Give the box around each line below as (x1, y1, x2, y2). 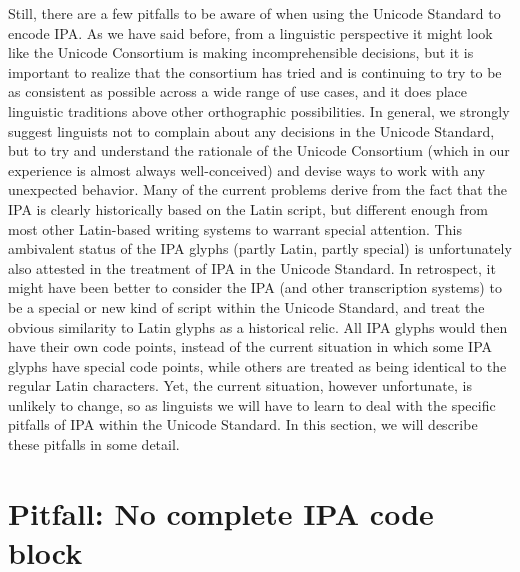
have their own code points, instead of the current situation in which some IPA (8, 336, 493, 357)
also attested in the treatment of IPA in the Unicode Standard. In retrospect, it (8, 257, 496, 278)
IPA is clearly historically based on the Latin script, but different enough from (8, 198, 489, 219)
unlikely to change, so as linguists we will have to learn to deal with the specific (8, 394, 496, 415)
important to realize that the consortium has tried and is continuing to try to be (8, 61, 502, 82)
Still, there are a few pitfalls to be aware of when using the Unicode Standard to (8, 3, 501, 23)
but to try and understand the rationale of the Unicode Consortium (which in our (8, 140, 510, 161)
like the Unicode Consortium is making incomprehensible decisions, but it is (8, 42, 474, 63)
